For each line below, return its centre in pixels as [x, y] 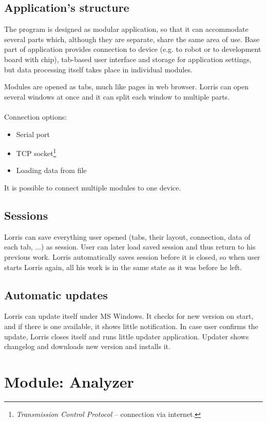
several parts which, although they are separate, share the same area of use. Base [132, 39]
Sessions [26, 215]
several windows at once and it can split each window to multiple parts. [117, 96]
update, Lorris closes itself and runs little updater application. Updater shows [127, 336]
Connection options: [36, 116]
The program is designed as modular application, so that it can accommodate [126, 29]
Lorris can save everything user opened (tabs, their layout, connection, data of [127, 236]
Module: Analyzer [69, 381]
